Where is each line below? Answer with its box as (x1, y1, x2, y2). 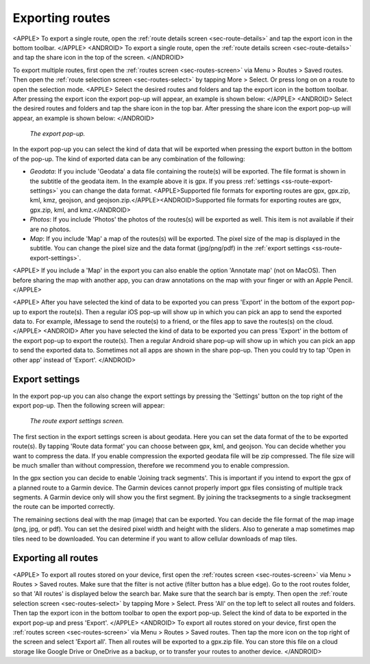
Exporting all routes (12, 552, 99, 564)
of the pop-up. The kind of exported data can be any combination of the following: (12, 154, 246, 163)
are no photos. (29, 225, 71, 233)
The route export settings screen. (29, 417, 124, 425)
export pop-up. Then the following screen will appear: (12, 401, 165, 410)
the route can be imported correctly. (12, 503, 115, 511)
